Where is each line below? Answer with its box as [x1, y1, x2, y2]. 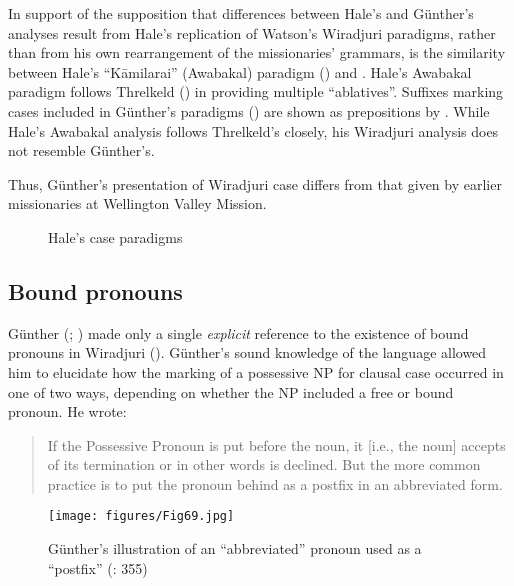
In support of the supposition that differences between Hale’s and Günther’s [8, 3, 474, 23]
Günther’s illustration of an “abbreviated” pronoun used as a [48, 538, 422, 559]
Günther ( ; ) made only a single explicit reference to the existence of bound [8, 322, 469, 343]
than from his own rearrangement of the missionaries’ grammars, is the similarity [8, 42, 506, 63]
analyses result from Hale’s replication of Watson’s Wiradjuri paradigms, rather [8, 22, 496, 43]
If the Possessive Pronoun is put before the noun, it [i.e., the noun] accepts [47, 434, 506, 455]
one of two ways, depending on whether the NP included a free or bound [8, 381, 454, 402]
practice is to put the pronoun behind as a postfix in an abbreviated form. [47, 473, 503, 494]
